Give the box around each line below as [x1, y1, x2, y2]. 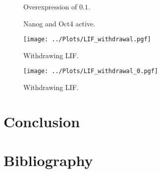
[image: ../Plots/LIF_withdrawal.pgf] [23, 36, 151, 43]
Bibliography [3, 150, 93, 171]
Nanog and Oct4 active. [23, 18, 96, 28]
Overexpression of [23, 1, 77, 11]
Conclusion [3, 111, 80, 131]
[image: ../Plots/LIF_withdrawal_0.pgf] [23, 68, 159, 75]
